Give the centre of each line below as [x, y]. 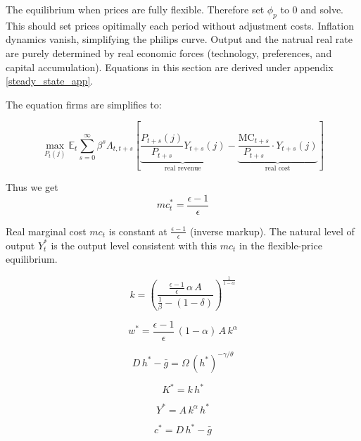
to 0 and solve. [312, 9]
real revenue [183, 168]
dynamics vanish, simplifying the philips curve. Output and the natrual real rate [179, 39]
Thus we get [32, 187]
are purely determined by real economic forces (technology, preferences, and [169, 52]
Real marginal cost [46, 231]
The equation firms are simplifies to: [84, 104]
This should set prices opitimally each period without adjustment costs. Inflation [180, 25]
